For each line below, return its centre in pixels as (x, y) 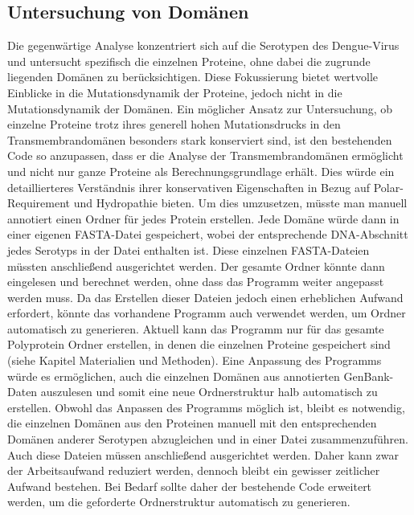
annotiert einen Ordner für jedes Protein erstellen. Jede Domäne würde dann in (203, 218)
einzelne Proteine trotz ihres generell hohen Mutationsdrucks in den (174, 124)
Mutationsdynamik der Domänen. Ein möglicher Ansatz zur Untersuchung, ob (200, 108)
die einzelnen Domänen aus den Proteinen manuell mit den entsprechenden (192, 423)
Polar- (388, 187)
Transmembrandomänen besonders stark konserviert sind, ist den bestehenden (200, 139)
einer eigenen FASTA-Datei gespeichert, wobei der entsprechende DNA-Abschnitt (208, 234)
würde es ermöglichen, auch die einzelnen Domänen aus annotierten (174, 376)
